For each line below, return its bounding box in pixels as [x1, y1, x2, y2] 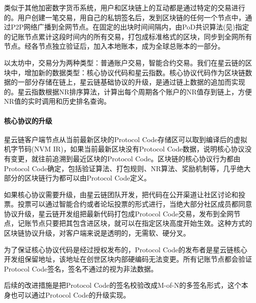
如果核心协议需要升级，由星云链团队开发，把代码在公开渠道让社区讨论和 [4, 189, 238, 199]
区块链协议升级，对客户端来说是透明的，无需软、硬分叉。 [4, 228, 190, 238]
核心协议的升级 [4, 115, 52, 125]
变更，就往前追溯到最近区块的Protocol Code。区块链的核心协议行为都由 [10, 153, 241, 163]
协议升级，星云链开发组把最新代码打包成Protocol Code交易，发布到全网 [4, 208, 234, 218]
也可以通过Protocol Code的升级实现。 [10, 290, 130, 300]
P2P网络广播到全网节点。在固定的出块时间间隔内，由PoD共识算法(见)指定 [10, 22, 249, 32]
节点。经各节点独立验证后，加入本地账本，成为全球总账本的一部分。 [4, 41, 224, 51]
